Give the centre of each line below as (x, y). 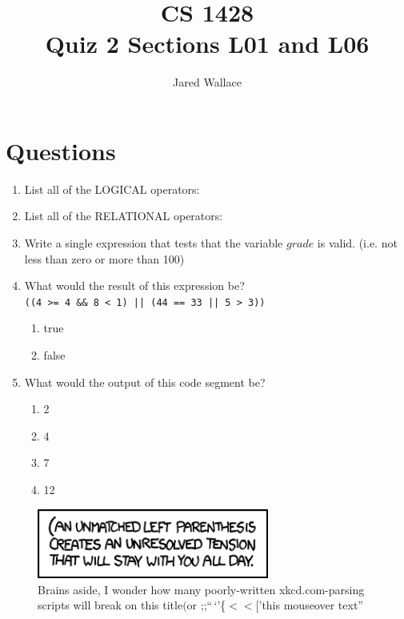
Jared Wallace (207, 82)
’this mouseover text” (311, 605)
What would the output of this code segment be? (145, 382)
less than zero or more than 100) (104, 258)
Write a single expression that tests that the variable (154, 243)
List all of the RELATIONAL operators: (124, 216)
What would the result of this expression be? (134, 285)
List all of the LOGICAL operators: (112, 189)
